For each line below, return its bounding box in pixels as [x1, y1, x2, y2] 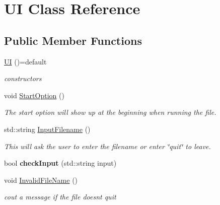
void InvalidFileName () [4, 174, 78, 185]
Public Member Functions [4, 32, 142, 48]
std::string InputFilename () [4, 123, 91, 134]
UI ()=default [4, 56, 47, 66]
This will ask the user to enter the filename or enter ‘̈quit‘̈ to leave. [4, 141, 211, 151]
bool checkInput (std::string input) [4, 158, 117, 168]
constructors [4, 73, 42, 84]
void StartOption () [4, 90, 64, 100]
